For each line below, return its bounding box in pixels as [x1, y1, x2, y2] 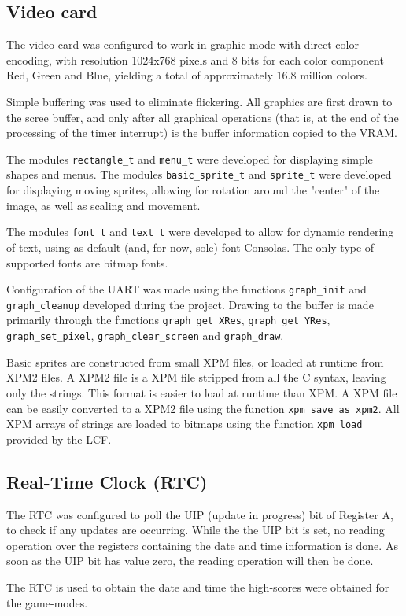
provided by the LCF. [6, 430, 112, 447]
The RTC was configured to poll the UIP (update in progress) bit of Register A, [6, 506, 393, 522]
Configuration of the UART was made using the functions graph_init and [6, 281, 367, 297]
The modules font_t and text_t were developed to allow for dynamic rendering [6, 223, 394, 240]
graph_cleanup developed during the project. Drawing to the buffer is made [6, 296, 374, 312]
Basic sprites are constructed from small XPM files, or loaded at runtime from [6, 353, 384, 370]
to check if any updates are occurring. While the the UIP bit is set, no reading [6, 522, 385, 538]
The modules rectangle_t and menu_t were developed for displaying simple [6, 150, 373, 167]
